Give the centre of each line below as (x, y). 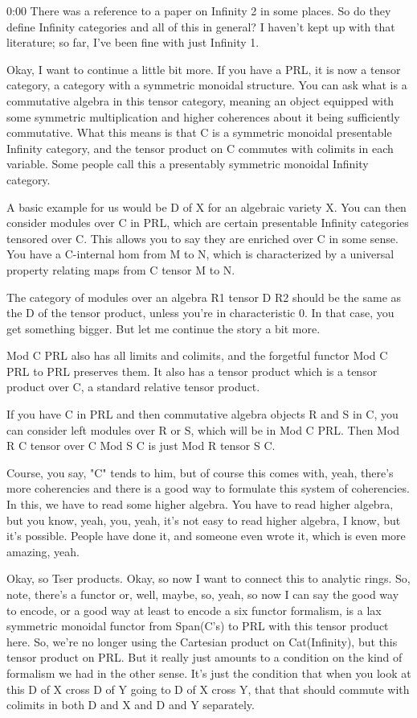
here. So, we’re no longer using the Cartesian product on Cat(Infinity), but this (202, 641)
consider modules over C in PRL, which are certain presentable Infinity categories (208, 223)
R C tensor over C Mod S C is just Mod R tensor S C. (141, 446)
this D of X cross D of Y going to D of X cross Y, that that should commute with (208, 689)
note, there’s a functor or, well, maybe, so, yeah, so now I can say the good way (203, 594)
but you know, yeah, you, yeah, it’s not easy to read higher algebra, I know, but (204, 520)
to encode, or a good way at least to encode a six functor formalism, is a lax (194, 610)
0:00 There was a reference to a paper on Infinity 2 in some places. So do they (199, 10)
